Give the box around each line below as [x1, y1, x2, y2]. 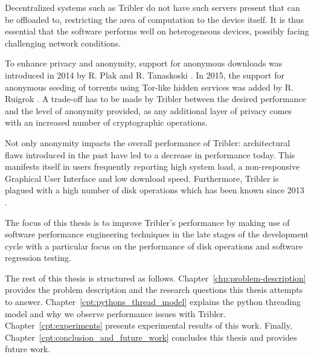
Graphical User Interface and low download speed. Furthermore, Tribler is [5, 172, 279, 184]
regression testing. [5, 251, 71, 264]
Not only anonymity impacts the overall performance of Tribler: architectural [5, 136, 290, 149]
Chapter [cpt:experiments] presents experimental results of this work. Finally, [5, 319, 292, 332]
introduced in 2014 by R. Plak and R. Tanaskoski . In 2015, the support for [5, 68, 284, 81]
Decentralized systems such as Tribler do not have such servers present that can [5, 1, 300, 13]
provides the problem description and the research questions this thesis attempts [5, 283, 303, 296]
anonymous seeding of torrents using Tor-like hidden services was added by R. [5, 80, 294, 93]
